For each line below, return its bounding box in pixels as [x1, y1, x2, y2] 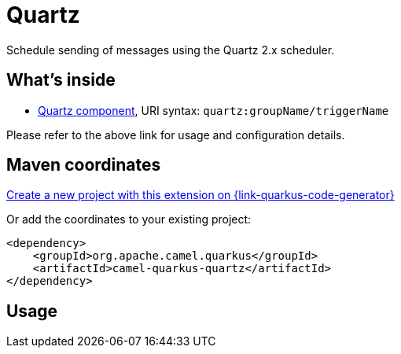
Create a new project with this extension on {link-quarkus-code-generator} [6, 188, 395, 202]
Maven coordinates [6, 155, 161, 175]
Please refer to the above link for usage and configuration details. [6, 127, 345, 142]
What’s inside [6, 70, 116, 90]
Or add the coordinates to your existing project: [6, 212, 252, 227]
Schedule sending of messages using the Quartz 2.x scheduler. [6, 42, 335, 57]
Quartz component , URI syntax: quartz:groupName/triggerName [38, 103, 389, 117]
